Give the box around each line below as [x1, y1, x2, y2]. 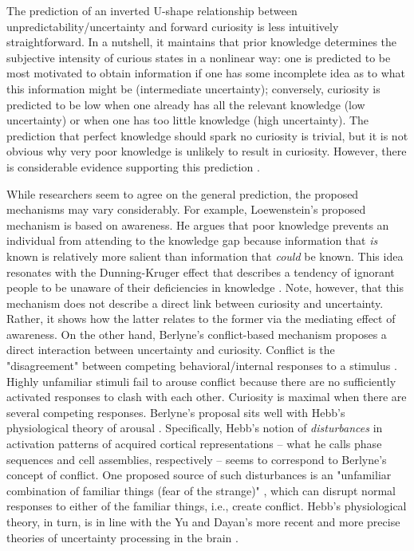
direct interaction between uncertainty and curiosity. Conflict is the [6, 341, 335, 358]
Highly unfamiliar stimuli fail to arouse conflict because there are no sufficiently [6, 372, 396, 389]
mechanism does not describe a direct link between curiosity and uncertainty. [6, 294, 384, 311]
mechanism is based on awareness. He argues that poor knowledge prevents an [6, 216, 389, 233]
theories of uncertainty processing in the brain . [6, 529, 239, 545]
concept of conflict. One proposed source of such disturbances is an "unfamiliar [6, 466, 392, 483]
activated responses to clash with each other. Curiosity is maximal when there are [6, 388, 407, 405]
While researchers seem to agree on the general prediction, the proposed [6, 185, 359, 202]
